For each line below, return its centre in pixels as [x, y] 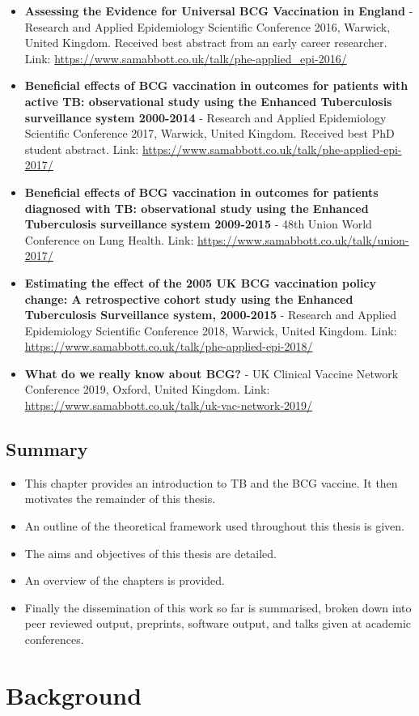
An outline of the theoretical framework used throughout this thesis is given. [214, 526]
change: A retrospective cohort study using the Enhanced [189, 298]
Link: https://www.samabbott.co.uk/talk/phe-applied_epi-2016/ [186, 58]
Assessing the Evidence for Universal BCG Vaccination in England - [219, 11]
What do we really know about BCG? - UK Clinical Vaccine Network [212, 373]
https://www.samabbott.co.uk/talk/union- [303, 239]
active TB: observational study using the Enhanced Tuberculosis [208, 101]
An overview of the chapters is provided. [125, 580]
